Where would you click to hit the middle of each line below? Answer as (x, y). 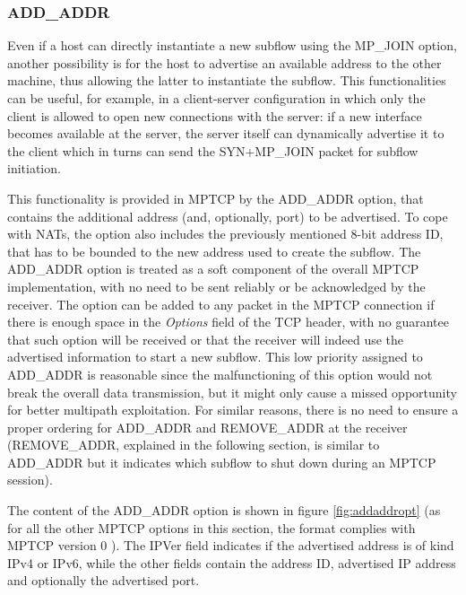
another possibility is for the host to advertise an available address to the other (224, 62)
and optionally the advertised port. (104, 580)
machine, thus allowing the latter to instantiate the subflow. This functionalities (227, 80)
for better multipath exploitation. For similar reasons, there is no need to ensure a (233, 410)
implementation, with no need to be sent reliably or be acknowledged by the (216, 286)
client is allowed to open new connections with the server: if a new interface (215, 115)
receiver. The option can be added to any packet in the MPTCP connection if (221, 304)
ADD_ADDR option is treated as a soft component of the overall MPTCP (213, 269)
